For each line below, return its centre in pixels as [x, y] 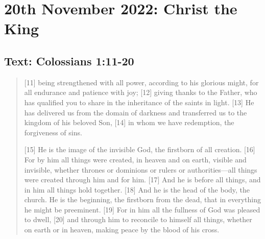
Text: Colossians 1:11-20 [69, 61]
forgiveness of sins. [53, 132]
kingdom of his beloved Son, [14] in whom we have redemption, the [129, 122]
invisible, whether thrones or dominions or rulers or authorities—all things [141, 169]
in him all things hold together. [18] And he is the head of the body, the [137, 189]
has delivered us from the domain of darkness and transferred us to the [136, 112]
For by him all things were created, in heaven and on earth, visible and [135, 159]
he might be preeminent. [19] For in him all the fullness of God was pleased [142, 209]
